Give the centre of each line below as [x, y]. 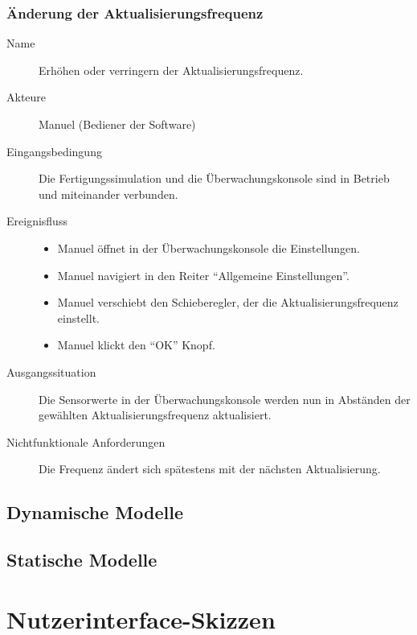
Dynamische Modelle [95, 512]
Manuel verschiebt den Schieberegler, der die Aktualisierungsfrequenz [228, 302]
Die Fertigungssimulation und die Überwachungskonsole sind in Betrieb [214, 178]
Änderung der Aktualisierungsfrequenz [135, 12]
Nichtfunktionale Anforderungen [86, 441]
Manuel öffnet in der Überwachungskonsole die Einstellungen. [208, 247]
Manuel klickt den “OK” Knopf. [136, 345]
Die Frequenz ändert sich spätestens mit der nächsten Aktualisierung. [210, 469]
